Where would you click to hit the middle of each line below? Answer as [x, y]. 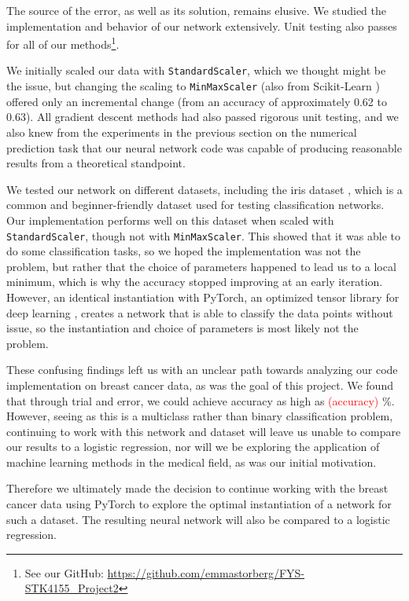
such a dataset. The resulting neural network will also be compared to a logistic [198, 519]
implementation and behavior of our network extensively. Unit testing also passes [202, 26]
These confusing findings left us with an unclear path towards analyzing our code [202, 370]
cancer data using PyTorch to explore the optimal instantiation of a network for [199, 504]
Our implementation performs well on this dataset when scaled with [170, 220]
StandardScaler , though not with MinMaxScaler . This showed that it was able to [203, 235]
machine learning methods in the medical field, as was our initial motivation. [192, 462]
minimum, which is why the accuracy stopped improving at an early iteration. [195, 282]
